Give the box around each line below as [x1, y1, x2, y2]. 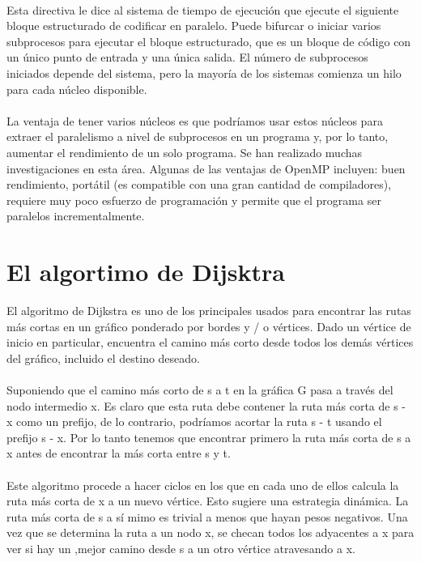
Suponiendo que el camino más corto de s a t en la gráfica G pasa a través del [6, 381, 393, 398]
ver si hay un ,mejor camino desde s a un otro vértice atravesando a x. [6, 539, 355, 556]
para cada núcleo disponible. [6, 80, 147, 97]
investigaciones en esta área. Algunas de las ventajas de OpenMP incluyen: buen [6, 160, 406, 177]
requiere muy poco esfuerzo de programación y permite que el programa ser [6, 191, 381, 208]
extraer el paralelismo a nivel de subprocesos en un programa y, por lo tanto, [6, 128, 389, 145]
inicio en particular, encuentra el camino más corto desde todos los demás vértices [6, 334, 414, 351]
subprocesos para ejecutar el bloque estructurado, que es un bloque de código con [6, 32, 411, 49]
